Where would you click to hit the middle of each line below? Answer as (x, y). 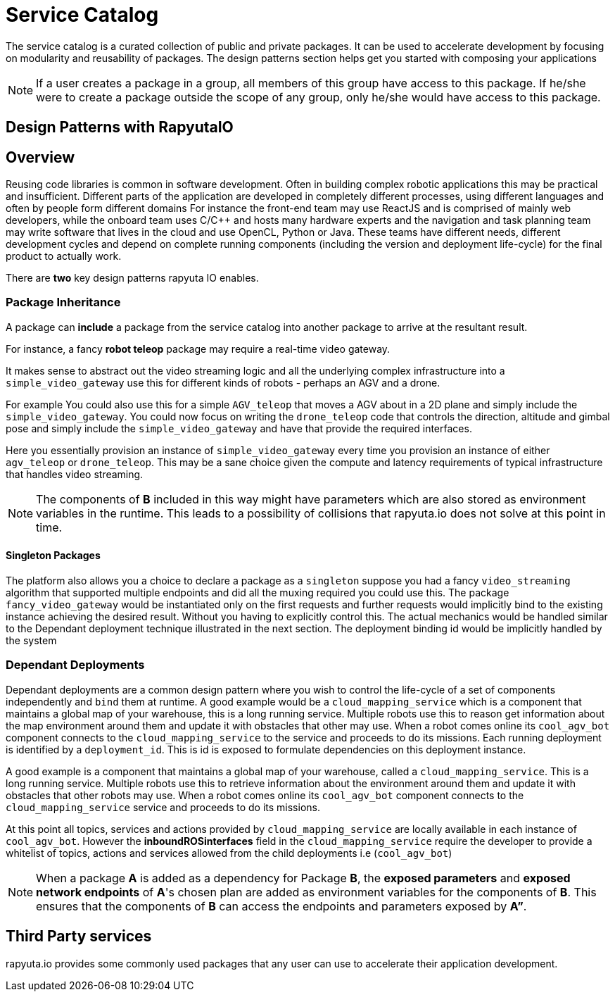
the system (31, 640)
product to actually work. (64, 256)
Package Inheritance (63, 302)
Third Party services (79, 936)
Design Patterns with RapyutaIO (120, 127)
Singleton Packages (53, 556)
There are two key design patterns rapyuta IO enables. (132, 278)
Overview (40, 157)
